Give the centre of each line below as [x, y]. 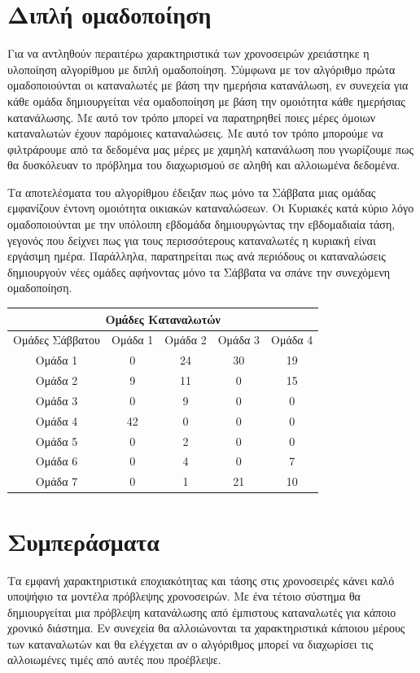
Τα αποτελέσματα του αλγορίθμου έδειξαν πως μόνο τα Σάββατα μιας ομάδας [192, 192]
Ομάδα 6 [57, 461]
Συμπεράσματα [83, 541]
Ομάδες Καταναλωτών [163, 319]
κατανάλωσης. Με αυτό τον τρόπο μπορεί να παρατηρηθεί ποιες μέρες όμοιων [192, 117]
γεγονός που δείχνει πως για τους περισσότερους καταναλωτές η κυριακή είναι [192, 240]
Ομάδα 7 [57, 481]
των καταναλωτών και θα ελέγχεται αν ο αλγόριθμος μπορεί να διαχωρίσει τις [190, 643]
